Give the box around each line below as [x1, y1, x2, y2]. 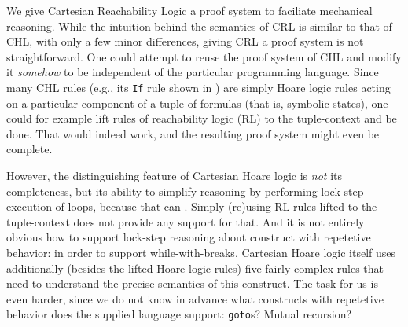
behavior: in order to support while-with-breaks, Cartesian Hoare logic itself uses [6, 244, 396, 260]
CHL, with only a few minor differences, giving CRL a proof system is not [6, 33, 364, 50]
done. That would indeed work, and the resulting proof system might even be [6, 125, 380, 141]
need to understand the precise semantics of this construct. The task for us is [6, 275, 378, 292]
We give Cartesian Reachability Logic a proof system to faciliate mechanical [6, 2, 373, 18]
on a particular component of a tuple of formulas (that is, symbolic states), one [6, 94, 388, 111]
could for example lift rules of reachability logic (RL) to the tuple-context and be [6, 110, 397, 127]
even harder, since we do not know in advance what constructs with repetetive [6, 290, 384, 307]
